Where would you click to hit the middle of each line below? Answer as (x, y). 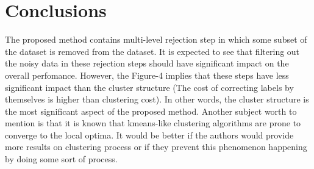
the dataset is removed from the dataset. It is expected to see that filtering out (152, 51)
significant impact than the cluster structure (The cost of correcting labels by (149, 87)
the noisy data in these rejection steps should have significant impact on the (147, 63)
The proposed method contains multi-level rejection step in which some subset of (156, 39)
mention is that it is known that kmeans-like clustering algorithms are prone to (153, 123)
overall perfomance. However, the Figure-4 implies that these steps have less (147, 75)
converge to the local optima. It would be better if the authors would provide (149, 135)
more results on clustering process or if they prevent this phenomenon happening (156, 147)
